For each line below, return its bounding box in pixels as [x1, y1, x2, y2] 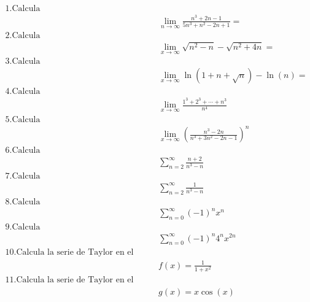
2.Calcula [5, 31, 41, 41]
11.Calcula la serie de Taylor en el [5, 276, 134, 285]
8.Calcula [5, 197, 41, 206]
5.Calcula [5, 115, 41, 124]
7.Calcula [5, 172, 41, 181]
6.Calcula [5, 146, 41, 155]
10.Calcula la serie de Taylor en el [5, 248, 134, 257]
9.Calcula [5, 223, 41, 232]
